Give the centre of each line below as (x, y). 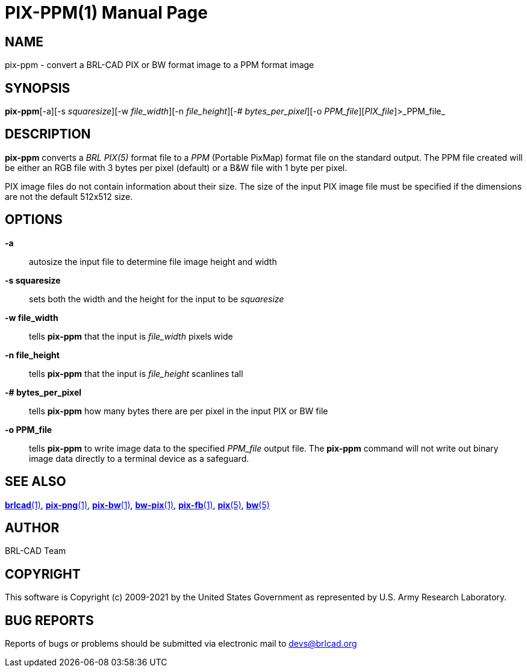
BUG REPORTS (49, 620)
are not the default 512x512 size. (69, 196)
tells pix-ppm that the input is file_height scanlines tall (136, 373)
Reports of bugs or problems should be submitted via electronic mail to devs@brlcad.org (181, 644)
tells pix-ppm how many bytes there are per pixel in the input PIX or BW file (179, 411)
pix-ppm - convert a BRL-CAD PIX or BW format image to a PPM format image (160, 65)
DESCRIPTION (48, 134)
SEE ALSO (36, 482)
